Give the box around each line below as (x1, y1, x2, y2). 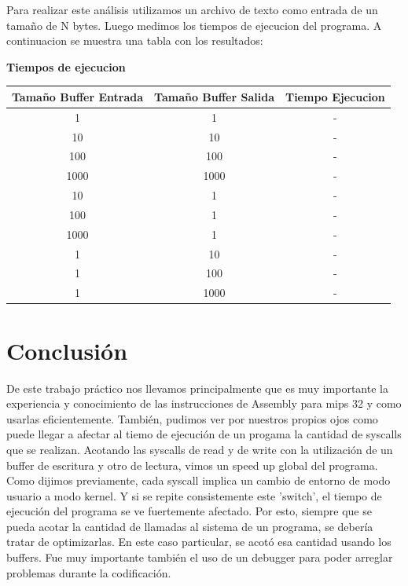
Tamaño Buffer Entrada (12, 88, 144, 104)
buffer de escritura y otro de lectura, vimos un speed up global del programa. (6, 456, 378, 473)
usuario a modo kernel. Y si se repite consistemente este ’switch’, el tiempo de (6, 487, 382, 504)
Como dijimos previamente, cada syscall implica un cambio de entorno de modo (6, 472, 391, 489)
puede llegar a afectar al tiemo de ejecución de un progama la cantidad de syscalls (6, 426, 402, 442)
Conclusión (6, 334, 128, 366)
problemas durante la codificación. (6, 564, 171, 581)
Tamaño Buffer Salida (154, 88, 274, 104)
